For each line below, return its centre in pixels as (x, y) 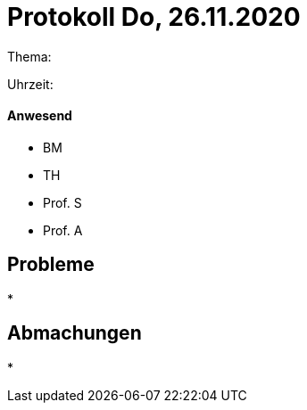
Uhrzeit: (30, 84)
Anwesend (40, 116)
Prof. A (63, 230)
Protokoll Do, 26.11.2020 (154, 17)
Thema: (29, 56)
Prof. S (62, 202)
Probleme (51, 265)
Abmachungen (75, 333)
